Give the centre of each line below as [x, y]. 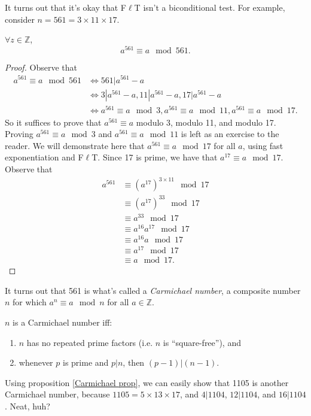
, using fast [263, 145]
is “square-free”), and [202, 342]
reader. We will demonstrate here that [75, 145]
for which [30, 302]
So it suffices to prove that [53, 122]
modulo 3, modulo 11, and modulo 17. [206, 122]
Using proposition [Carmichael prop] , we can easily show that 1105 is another [147, 382]
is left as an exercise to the [230, 134]
